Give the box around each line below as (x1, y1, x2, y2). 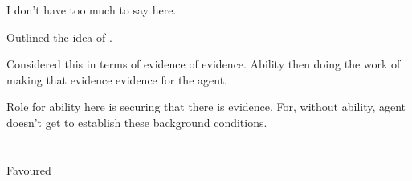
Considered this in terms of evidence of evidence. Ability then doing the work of (6, 56, 401, 72)
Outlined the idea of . (6, 28, 112, 45)
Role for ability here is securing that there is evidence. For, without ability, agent (6, 98, 406, 115)
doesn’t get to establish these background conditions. (6, 113, 267, 130)
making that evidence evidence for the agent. (6, 71, 227, 88)
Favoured (6, 161, 51, 178)
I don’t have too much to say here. (6, 2, 177, 18)
